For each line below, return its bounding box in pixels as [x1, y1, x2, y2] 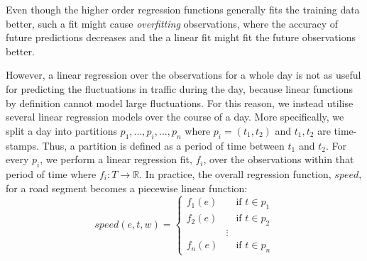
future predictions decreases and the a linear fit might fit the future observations [6, 30, 356, 45]
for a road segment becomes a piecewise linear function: [6, 180, 248, 195]
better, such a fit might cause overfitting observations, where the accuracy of [6, 16, 339, 30]
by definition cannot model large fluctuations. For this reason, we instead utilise [6, 95, 354, 110]
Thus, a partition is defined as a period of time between [42, 138, 285, 152]
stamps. [6, 138, 39, 152]
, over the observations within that [203, 152, 354, 167]
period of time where [6, 166, 97, 181]
